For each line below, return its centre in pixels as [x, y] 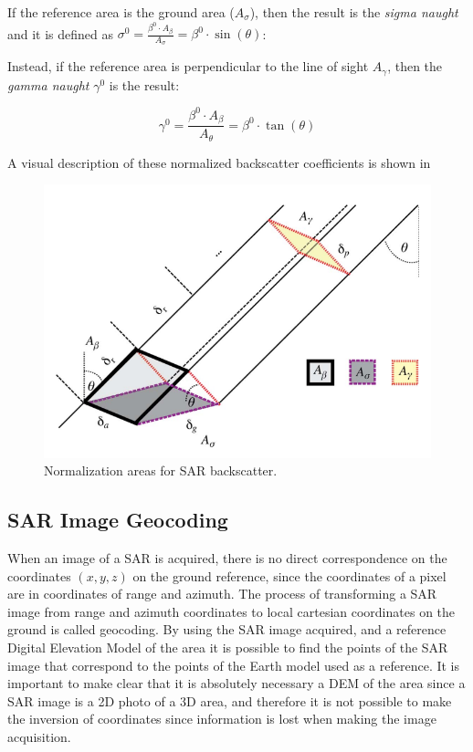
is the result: [144, 84]
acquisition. [39, 736]
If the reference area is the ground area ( [121, 12]
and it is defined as [61, 33]
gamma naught [48, 84]
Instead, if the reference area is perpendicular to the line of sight [188, 66]
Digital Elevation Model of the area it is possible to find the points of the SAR [228, 647]
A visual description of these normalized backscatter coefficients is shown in [219, 162]
